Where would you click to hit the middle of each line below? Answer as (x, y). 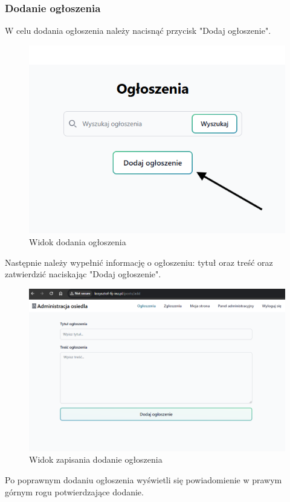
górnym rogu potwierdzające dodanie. (74, 491)
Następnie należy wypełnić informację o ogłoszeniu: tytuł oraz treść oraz (139, 262)
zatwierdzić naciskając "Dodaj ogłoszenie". (83, 274)
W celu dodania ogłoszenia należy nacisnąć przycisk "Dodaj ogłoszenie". (138, 31)
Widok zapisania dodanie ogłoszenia (96, 459)
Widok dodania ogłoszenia (78, 242)
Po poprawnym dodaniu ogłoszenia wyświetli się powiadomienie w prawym (143, 479)
